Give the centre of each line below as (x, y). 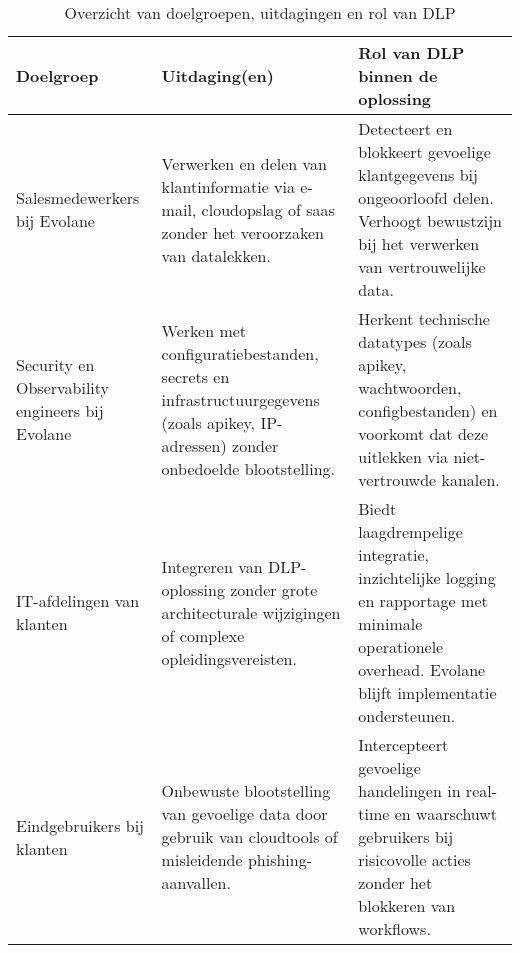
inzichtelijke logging (427, 577)
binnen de (398, 75)
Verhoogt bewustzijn (430, 220)
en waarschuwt (446, 813)
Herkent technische (424, 318)
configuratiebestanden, (240, 353)
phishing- (280, 859)
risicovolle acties (414, 859)
